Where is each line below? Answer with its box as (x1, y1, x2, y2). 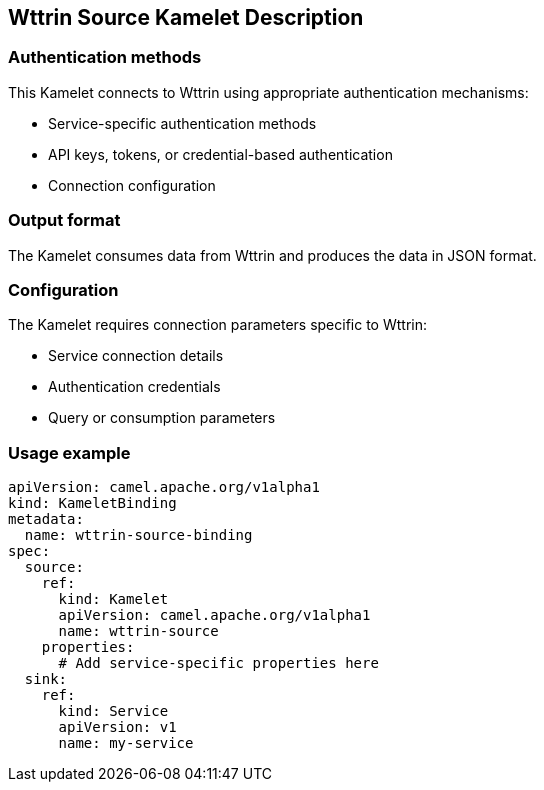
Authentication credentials (48, 378, 221, 396)
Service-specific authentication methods (48, 114, 317, 132)
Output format (8, 210, 121, 231)
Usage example (8, 442, 131, 463)
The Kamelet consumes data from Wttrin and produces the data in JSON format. (8, 246, 537, 264)
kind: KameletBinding (8, 495, 177, 512)
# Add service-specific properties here (58, 655, 379, 672)
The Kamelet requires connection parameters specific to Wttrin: (8, 316, 428, 334)
